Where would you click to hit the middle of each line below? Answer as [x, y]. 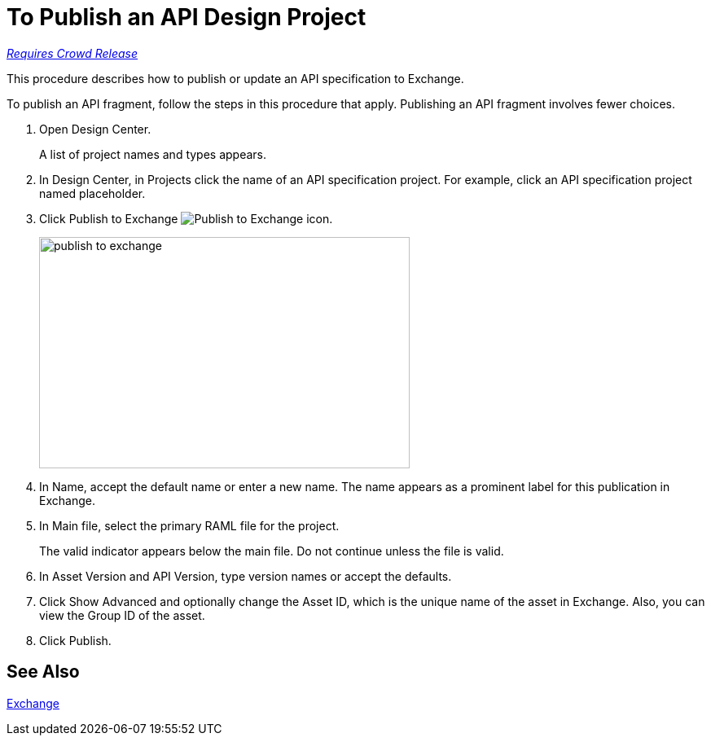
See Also [43, 672]
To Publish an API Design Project [187, 17]
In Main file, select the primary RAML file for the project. [189, 525]
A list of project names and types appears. [153, 154]
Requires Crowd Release [72, 53]
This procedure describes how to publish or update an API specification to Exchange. [235, 78]
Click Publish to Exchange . [186, 218]
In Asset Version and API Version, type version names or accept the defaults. [246, 576]
